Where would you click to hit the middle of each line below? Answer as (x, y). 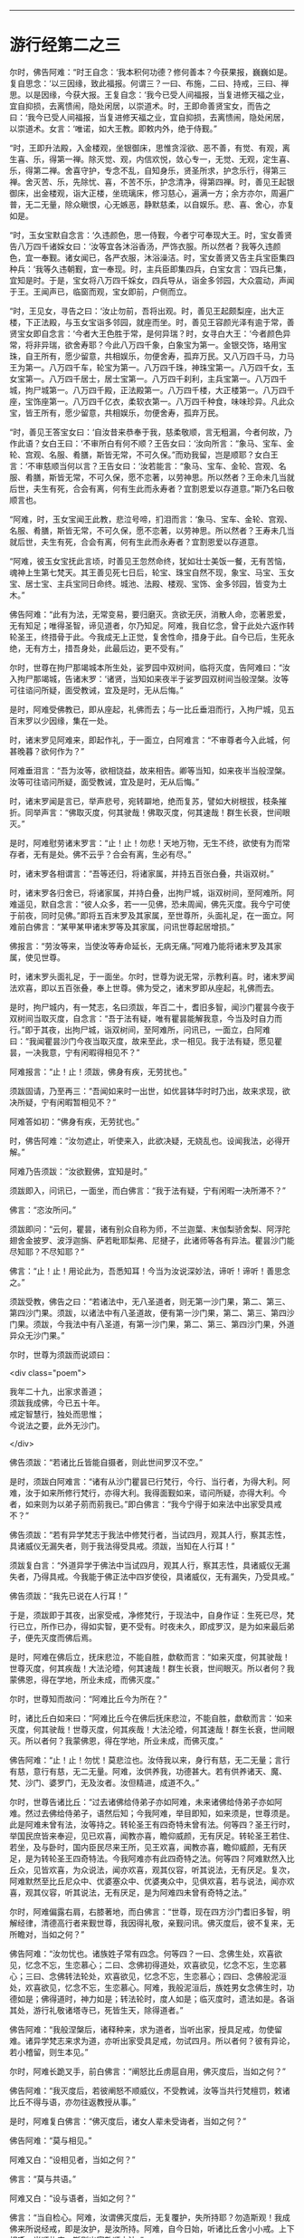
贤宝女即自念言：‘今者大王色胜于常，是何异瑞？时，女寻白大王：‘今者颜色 (146, 333)
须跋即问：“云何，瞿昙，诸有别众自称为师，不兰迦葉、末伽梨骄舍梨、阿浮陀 (150, 1229)
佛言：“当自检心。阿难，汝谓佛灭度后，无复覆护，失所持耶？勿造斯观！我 (146, 2217)
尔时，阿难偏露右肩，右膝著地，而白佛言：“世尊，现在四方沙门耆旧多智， (146, 1911)
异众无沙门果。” (37, 1335)
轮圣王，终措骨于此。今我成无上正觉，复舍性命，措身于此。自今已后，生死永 (152, 637)
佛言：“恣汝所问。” (43, 1209)
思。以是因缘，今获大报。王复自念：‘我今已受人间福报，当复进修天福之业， (149, 94)
